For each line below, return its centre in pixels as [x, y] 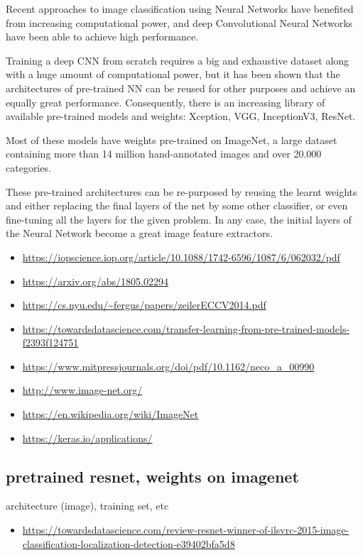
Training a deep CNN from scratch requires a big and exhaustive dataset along [178, 60]
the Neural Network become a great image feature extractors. [139, 233]
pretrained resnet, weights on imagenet [152, 476]
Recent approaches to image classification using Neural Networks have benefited [180, 9]
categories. [28, 167]
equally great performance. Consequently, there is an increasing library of [166, 102]
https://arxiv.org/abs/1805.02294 [96, 281]
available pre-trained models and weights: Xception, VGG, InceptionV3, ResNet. [181, 116]
